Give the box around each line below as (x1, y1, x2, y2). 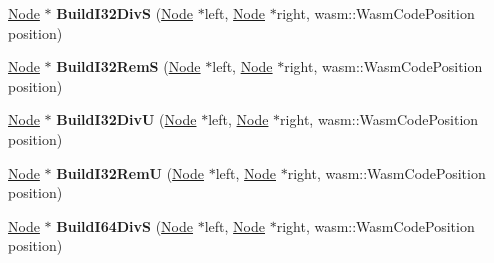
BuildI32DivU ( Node (56, 109, 197, 130)
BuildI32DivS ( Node (56, 3, 194, 23)
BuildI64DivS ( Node (56, 215, 194, 236)
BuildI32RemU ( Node (56, 162, 205, 183)
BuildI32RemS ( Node (56, 56, 201, 77)
